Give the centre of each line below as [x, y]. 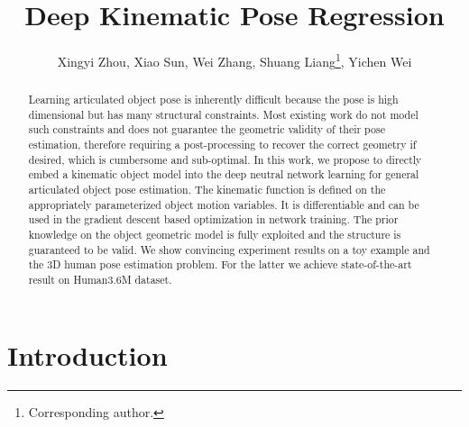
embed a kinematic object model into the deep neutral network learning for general [224, 174]
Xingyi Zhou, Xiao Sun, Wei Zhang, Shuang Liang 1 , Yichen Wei [234, 60]
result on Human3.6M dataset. [100, 280]
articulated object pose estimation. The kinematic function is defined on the [207, 190]
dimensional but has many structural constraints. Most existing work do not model [223, 114]
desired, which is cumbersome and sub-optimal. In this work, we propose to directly [225, 159]
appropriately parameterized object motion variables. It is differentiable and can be [224, 204]
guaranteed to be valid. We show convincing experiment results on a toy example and [229, 249]
